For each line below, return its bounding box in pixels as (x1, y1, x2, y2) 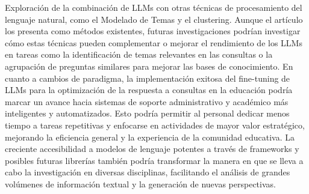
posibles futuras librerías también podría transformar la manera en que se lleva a (5, 154, 304, 166)
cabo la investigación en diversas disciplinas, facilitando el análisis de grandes (5, 166, 290, 178)
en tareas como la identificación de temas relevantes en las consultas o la (5, 48, 273, 61)
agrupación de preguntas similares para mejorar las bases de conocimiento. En (5, 59, 293, 72)
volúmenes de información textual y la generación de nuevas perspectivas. (5, 177, 276, 190)
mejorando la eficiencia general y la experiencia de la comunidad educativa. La (5, 130, 295, 143)
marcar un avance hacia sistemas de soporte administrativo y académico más (5, 95, 289, 108)
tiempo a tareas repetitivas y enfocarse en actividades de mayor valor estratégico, (5, 118, 305, 131)
